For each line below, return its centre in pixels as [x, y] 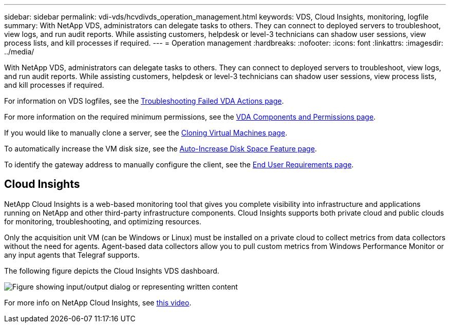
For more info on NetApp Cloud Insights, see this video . [98, 302]
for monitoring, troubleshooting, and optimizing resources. [103, 221]
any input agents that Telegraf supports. [72, 255]
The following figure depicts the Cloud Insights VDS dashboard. [112, 271]
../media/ [19, 52]
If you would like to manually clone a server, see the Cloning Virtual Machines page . [146, 133]
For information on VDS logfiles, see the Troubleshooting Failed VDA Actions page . [144, 101]
